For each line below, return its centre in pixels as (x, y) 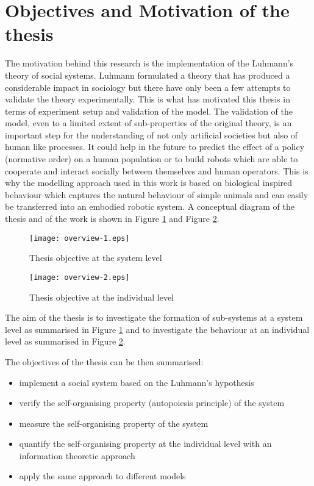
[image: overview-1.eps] (80, 238)
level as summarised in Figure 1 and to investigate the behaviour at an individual (157, 329)
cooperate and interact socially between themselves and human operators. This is (157, 170)
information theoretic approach (77, 455)
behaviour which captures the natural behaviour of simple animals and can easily (157, 194)
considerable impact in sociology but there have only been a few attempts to (148, 87)
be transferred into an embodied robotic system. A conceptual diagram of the (150, 206)
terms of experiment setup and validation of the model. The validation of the (149, 111)
